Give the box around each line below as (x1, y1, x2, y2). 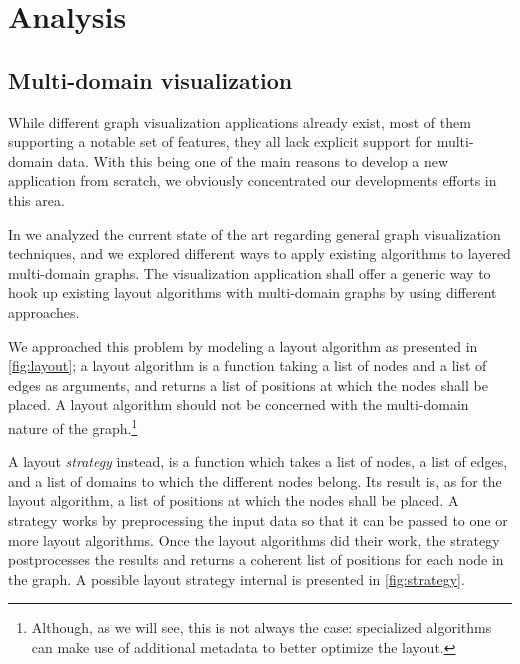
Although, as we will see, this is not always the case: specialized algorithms (31, 617, 492, 638)
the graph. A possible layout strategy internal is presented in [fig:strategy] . (8, 568, 465, 589)
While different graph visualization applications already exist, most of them (8, 111, 471, 132)
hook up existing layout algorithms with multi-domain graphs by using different (8, 282, 497, 303)
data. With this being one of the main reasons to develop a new (57, 150, 449, 171)
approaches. (8, 301, 80, 322)
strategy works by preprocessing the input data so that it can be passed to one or (8, 509, 508, 530)
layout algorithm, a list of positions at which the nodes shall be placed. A (8, 490, 459, 511)
